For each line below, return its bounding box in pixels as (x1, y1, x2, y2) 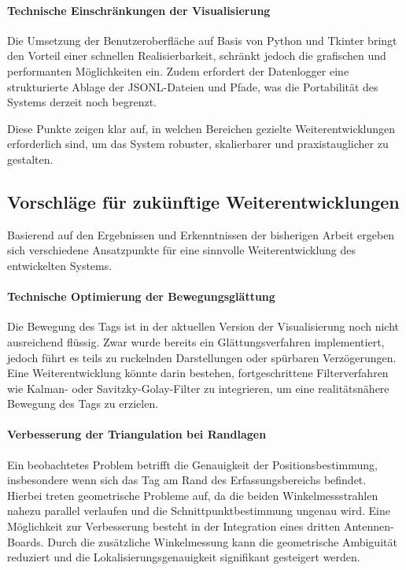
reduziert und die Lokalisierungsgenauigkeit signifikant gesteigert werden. (7, 549, 360, 565)
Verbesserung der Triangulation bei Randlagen (7, 426, 267, 442)
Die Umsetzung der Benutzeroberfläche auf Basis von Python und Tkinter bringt (7, 31, 397, 48)
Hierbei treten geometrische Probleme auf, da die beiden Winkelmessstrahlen (7, 487, 378, 503)
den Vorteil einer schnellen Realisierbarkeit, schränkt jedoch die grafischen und (7, 47, 386, 64)
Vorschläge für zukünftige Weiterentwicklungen (7, 189, 400, 213)
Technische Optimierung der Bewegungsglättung (7, 288, 275, 305)
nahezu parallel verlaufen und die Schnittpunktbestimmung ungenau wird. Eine (7, 502, 390, 519)
